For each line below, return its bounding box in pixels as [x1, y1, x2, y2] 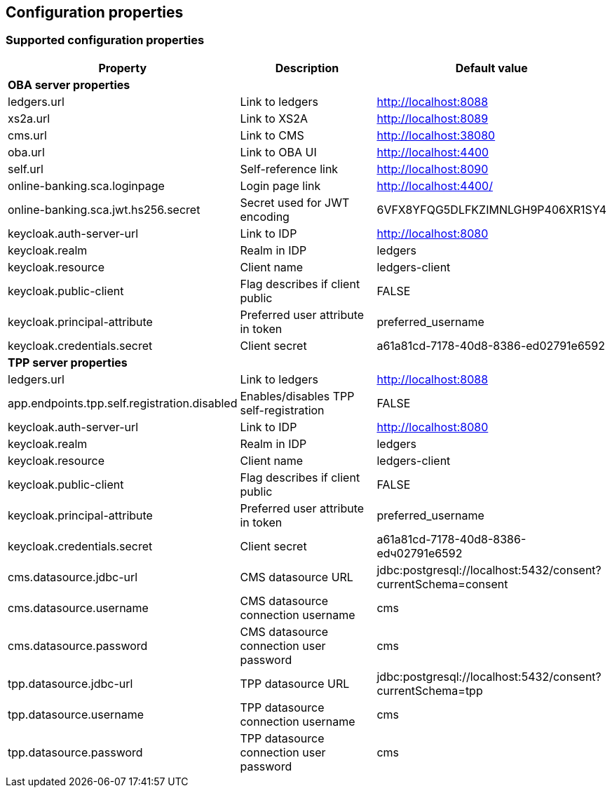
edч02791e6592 [376, 545, 463, 560]
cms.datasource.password [8, 638, 148, 653]
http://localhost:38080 [376, 128, 496, 142]
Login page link [240, 178, 321, 193]
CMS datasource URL [240, 569, 353, 584]
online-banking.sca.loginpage [8, 178, 165, 193]
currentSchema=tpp [376, 683, 483, 698]
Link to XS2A [240, 111, 308, 126]
